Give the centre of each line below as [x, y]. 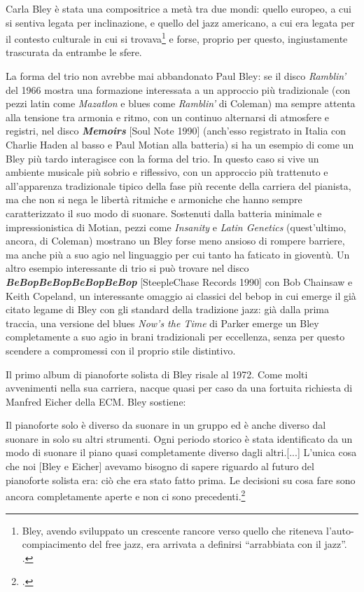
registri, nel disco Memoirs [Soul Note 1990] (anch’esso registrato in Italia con [176, 131]
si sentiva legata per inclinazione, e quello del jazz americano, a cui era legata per [180, 22]
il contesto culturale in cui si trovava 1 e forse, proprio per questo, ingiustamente [177, 37]
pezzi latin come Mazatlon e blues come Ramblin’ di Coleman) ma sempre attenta [181, 103]
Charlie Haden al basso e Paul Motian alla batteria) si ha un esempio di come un [180, 144]
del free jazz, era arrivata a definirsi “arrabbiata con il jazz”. [218, 544]
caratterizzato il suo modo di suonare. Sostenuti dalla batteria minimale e [164, 213]
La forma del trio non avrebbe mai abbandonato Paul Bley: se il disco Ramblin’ [176, 76]
